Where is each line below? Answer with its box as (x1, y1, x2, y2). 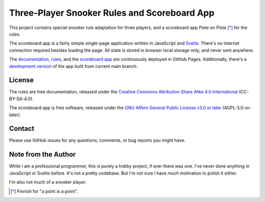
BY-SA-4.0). (9, 96, 34, 102)
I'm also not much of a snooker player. (9, 179, 87, 185)
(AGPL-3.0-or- (222, 105, 252, 111)
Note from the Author (9, 150, 76, 159)
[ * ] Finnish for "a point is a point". (10, 188, 78, 194)
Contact (9, 124, 34, 133)
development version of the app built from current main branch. (9, 63, 138, 69)
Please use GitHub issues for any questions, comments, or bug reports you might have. (9, 138, 186, 144)
